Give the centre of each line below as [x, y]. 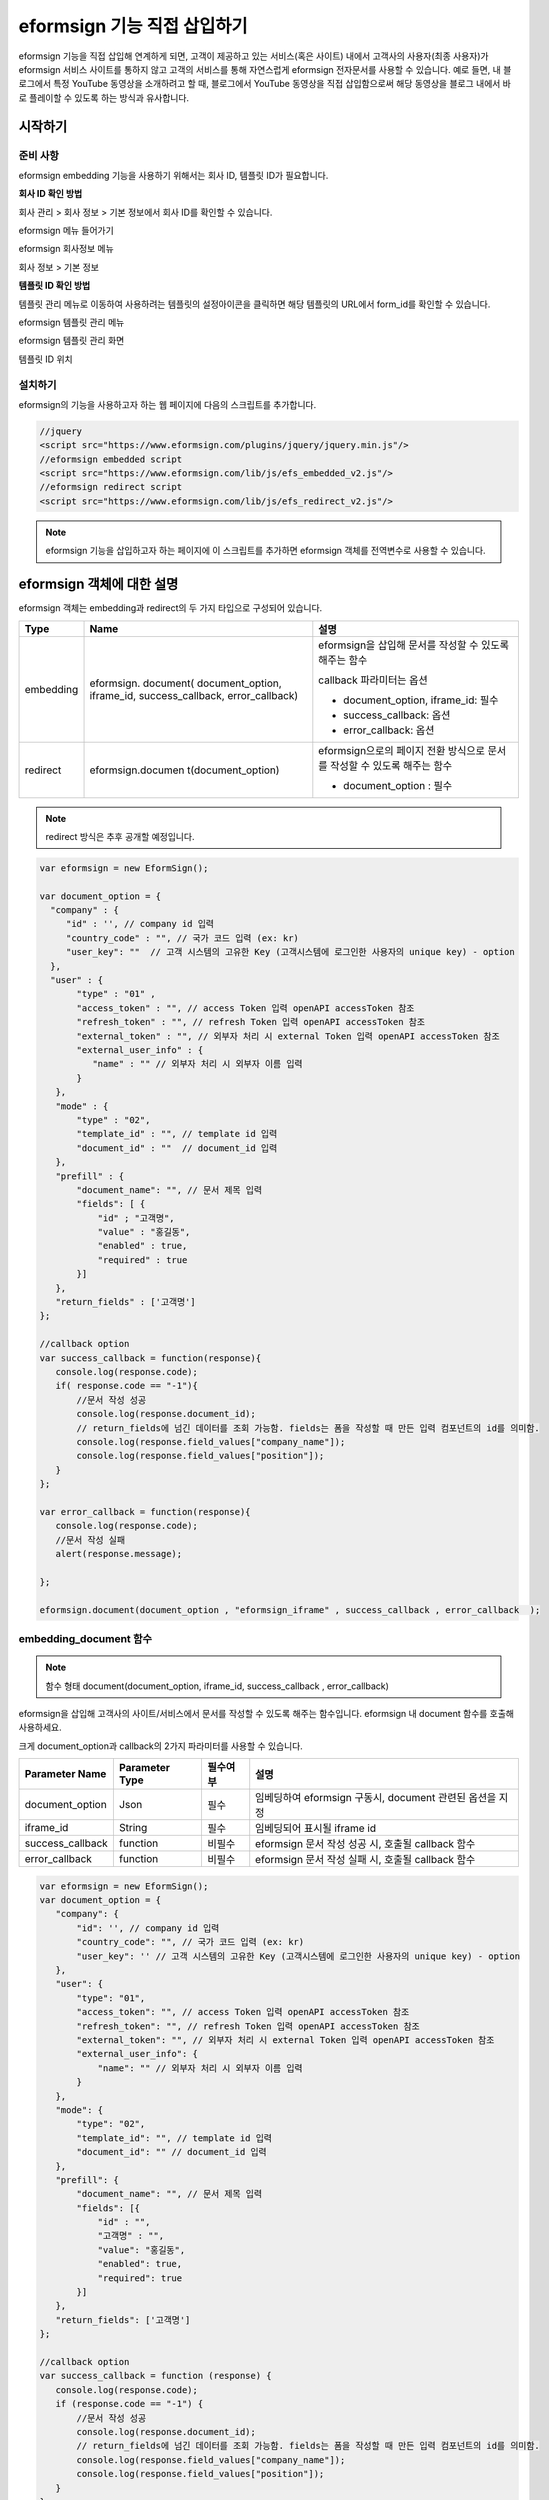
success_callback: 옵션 [397, 715]
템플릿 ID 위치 [46, 359]
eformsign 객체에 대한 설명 [98, 584]
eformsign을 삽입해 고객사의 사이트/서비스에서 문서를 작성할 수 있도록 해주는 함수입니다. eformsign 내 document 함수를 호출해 [266, 1713]
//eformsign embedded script [111, 459]
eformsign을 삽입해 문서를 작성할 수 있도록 [414, 645]
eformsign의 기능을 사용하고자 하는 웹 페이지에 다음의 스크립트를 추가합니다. [167, 404]
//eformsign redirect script [111, 487]
